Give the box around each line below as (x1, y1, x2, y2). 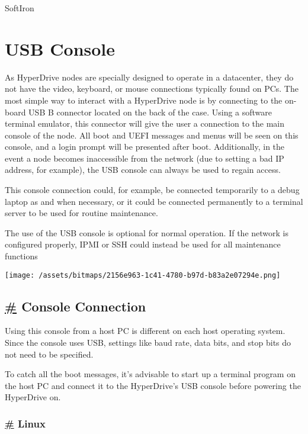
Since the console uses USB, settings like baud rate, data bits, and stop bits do (5, 336, 291, 349)
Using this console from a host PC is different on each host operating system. (5, 324, 285, 337)
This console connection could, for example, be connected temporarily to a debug (5, 184, 300, 196)
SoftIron (5, 2, 34, 14)
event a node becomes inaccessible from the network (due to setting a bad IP (5, 152, 284, 164)
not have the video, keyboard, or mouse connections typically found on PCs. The (5, 82, 299, 95)
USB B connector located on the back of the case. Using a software (28, 105, 272, 118)
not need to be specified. (5, 348, 94, 360)
